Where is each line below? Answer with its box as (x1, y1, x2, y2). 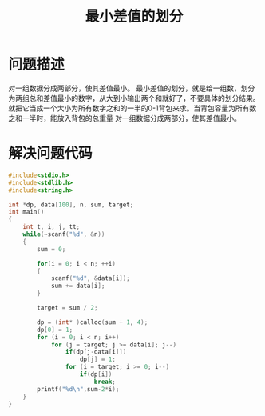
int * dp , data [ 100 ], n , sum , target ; (8, 201, 134, 209)
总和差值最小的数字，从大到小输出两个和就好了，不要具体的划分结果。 (29, 93, 260, 102)
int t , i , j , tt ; (22, 223, 81, 231)
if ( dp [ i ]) (79, 370, 113, 378)
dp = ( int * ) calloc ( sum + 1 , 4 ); (37, 318, 148, 326)
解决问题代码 (8, 145, 93, 162)
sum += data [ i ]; (50, 282, 105, 290)
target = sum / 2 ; (37, 304, 98, 312)
